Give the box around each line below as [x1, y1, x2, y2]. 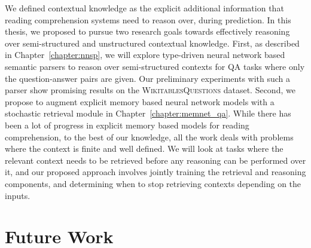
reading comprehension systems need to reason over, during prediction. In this [5, 13, 291, 26]
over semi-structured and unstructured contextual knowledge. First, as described [5, 36, 300, 49]
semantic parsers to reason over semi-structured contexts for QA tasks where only [5, 60, 305, 72]
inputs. [5, 189, 31, 201]
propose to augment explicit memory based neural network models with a [5, 95, 275, 108]
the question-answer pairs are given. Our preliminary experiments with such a [5, 72, 291, 84]
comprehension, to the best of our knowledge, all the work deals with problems [5, 130, 294, 143]
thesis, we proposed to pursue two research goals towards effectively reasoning [5, 25, 290, 38]
